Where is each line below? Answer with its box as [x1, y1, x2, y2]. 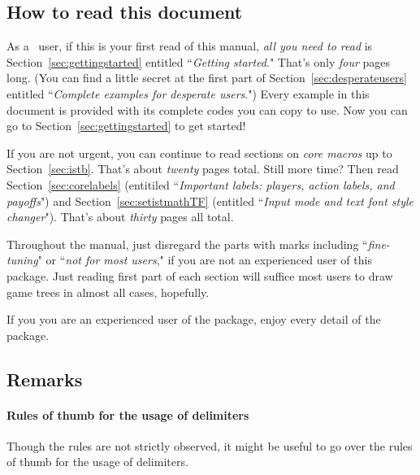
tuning [6, 251, 38, 268]
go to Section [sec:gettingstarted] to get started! [6, 117, 246, 134]
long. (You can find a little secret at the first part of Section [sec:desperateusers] [6, 69, 407, 86]
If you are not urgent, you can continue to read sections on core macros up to [6, 144, 392, 161]
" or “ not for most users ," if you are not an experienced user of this [37, 251, 372, 268]
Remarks [6, 366, 83, 391]
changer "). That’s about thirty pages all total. [6, 208, 234, 225]
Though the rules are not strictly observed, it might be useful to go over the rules [6, 437, 413, 454]
